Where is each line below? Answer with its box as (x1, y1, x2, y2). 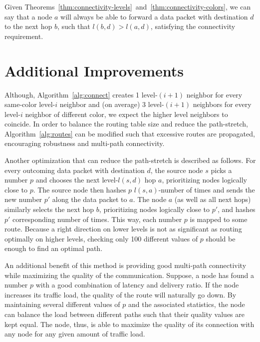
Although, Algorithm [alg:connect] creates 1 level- (4, 89, 158, 99)
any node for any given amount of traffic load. (4, 328, 145, 339)
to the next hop (4, 21, 52, 31)
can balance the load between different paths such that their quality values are (4, 308, 245, 319)
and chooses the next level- (35, 174, 118, 185)
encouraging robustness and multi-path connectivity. (4, 138, 165, 148)
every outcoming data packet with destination (4, 164, 145, 175)
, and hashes (218, 204, 256, 214)
